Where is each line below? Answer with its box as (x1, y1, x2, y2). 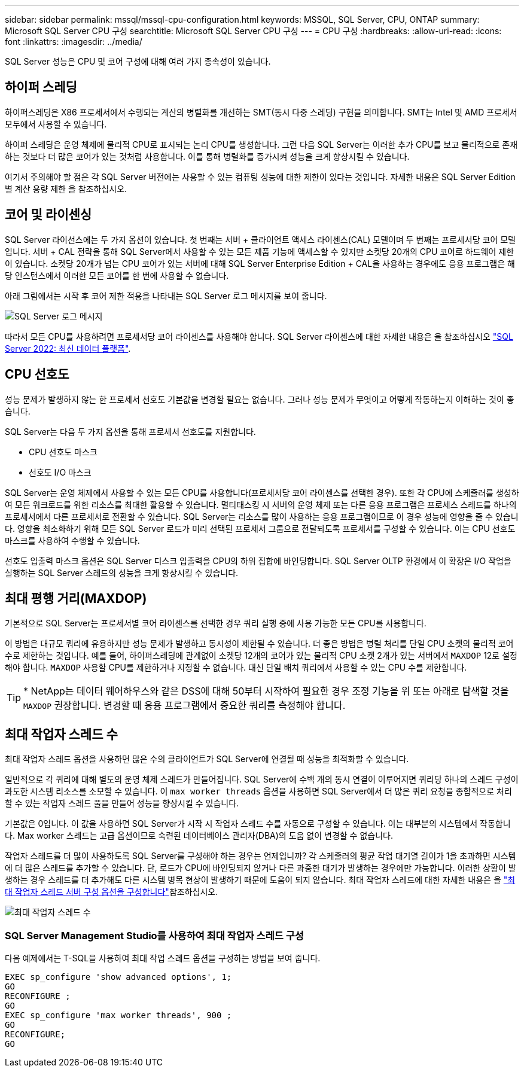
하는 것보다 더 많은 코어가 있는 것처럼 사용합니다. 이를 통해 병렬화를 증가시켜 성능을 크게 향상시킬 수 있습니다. (5, 151, 410, 162)
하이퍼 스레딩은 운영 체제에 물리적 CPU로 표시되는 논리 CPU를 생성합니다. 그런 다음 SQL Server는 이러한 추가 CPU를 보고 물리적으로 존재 (5, 139, 518, 150)
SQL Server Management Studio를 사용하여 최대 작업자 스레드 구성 (5, 929, 304, 942)
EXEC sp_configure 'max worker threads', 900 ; (5, 1010, 232, 1020)
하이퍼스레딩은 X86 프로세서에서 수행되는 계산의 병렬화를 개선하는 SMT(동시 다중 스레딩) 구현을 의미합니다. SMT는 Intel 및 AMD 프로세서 (5, 106, 517, 117)
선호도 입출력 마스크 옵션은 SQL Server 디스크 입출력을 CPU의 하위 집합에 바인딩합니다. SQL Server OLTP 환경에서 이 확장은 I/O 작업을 (5, 555, 511, 566)
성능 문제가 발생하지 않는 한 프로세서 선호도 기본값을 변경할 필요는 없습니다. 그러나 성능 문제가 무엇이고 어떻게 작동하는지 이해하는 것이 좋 (5, 394, 514, 404)
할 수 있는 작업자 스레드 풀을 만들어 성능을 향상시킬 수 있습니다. (5, 798, 239, 809)
